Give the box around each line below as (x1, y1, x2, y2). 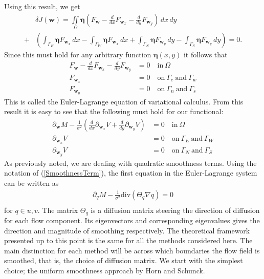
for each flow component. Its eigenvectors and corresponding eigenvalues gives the (4, 215, 260, 226)
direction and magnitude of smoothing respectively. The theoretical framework (4, 225, 250, 235)
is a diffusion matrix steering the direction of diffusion (91, 204, 260, 215)
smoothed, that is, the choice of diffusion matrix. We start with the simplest (4, 255, 243, 266)
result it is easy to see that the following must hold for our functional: (4, 106, 224, 117)
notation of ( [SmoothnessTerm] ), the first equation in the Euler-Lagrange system (4, 167, 257, 178)
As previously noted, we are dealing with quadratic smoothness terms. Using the (4, 157, 257, 168)
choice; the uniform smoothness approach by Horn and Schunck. (4, 265, 205, 276)
